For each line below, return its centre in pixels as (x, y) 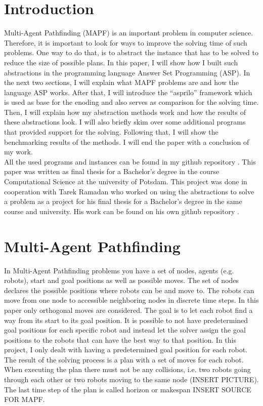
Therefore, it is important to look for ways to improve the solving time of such (126, 42)
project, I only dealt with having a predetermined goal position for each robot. (126, 350)
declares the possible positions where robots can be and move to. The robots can (129, 290)
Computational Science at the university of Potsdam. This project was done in (126, 181)
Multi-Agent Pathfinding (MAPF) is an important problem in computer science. (129, 33)
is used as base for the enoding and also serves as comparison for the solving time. (131, 102)
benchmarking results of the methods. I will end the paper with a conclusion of (127, 141)
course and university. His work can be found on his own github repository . (122, 211)
